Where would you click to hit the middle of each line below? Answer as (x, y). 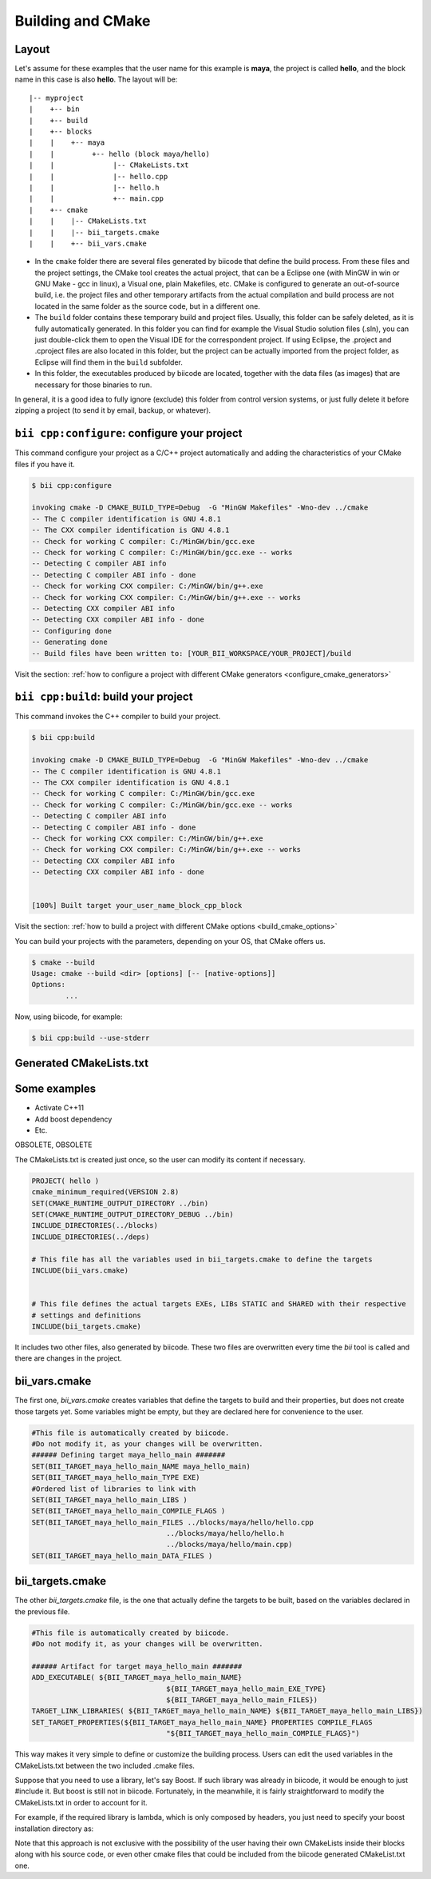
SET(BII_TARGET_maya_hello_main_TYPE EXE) (116, 1477)
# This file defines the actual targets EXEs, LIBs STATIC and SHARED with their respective (219, 1304)
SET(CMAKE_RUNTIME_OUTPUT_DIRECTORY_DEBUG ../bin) (133, 1215)
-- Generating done (69, 642)
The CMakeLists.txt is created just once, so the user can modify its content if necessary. (160, 1159)
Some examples (55, 1089)
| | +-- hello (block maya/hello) (120, 154)
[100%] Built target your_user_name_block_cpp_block (137, 906)
